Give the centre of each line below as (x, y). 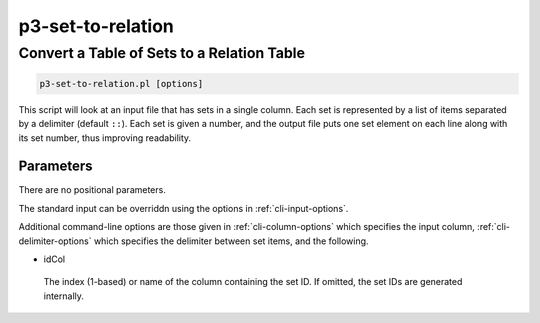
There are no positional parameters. (92, 190)
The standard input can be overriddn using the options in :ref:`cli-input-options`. (183, 208)
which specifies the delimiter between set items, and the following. (231, 241)
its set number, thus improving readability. (105, 137)
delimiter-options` (55, 241)
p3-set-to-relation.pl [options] (121, 83)
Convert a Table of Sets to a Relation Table (161, 53)
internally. (64, 296)
